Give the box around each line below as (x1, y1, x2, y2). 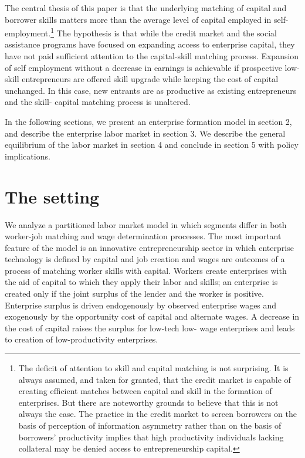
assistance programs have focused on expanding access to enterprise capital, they (5, 38, 295, 50)
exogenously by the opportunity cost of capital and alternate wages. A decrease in (5, 310, 300, 323)
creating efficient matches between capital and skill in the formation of (18, 385, 272, 397)
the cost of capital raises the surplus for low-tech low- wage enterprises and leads (5, 321, 295, 334)
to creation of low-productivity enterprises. (5, 333, 158, 345)
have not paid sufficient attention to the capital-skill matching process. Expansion (5, 50, 299, 62)
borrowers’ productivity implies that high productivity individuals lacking (18, 430, 284, 443)
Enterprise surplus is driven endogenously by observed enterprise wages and (5, 298, 277, 311)
